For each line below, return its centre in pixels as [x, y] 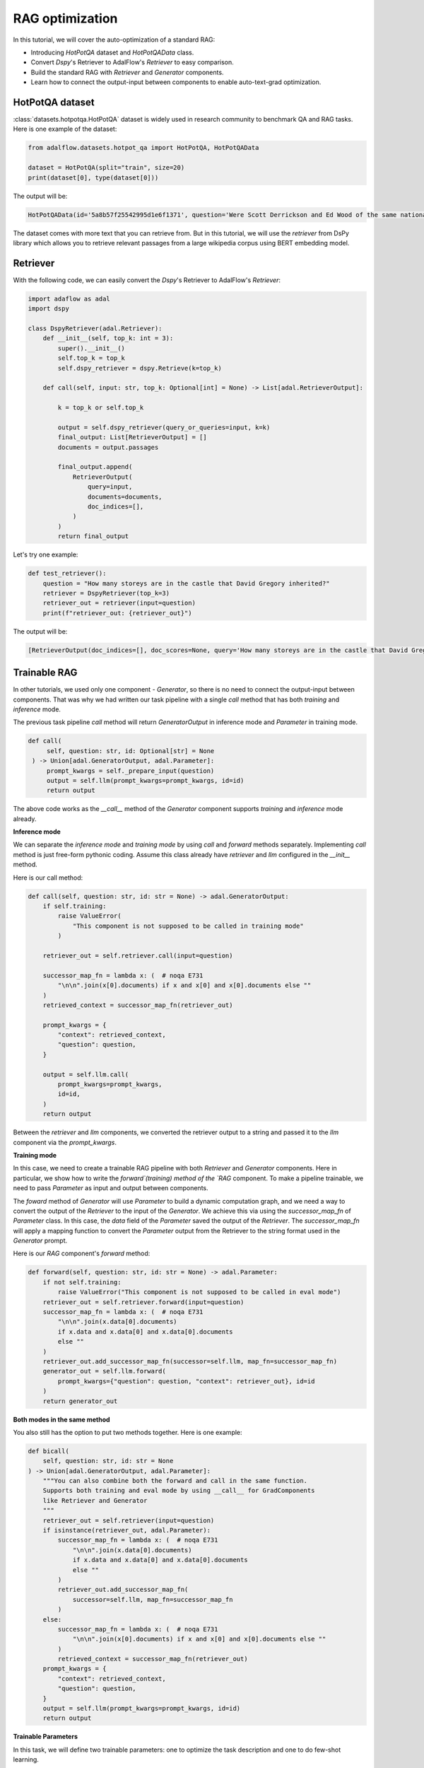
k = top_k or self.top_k [101, 408]
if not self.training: [82, 1282]
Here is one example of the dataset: [65, 129]
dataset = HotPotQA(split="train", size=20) [106, 168]
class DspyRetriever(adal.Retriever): [95, 328]
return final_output [93, 536]
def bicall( [49, 1451]
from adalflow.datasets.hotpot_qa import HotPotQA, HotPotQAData [143, 148]
